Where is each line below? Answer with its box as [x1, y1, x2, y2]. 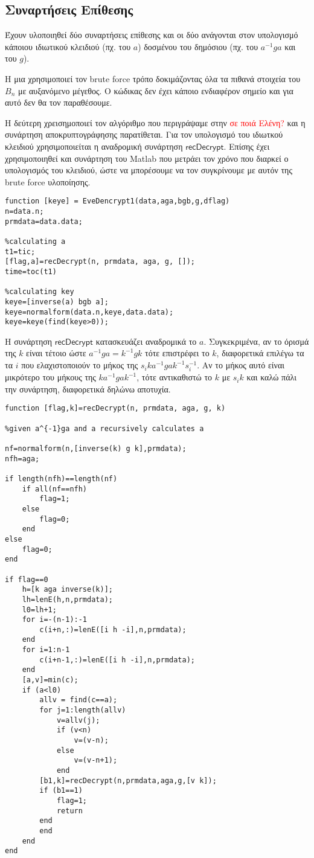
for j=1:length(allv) [39, 706, 126, 715]
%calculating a [5, 237, 66, 246]
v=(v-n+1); [74, 756, 118, 765]
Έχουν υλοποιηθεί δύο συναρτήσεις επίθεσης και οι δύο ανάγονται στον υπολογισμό [5, 28, 298, 41]
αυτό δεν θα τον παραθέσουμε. [5, 96, 112, 109]
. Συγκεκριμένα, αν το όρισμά [203, 335, 309, 347]
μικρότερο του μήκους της [5, 371, 96, 383]
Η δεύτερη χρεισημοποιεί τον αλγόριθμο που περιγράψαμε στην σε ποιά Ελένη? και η [5, 116, 306, 129]
